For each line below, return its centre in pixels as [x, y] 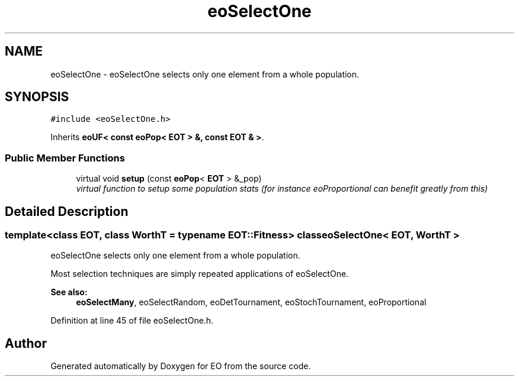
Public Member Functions [65, 158]
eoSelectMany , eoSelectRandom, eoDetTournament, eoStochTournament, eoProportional [251, 302]
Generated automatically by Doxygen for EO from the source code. [181, 366]
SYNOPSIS [37, 97]
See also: [69, 292]
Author [26, 343]
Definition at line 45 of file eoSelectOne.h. [132, 321]
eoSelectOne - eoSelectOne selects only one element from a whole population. [205, 74]
